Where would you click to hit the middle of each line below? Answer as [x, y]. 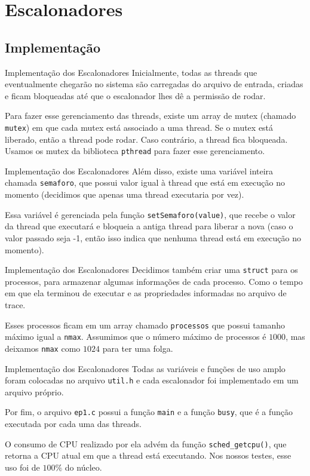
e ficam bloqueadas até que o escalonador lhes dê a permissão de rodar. [135, 95]
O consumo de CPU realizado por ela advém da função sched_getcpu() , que [146, 443]
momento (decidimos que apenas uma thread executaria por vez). [125, 194]
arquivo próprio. [34, 391]
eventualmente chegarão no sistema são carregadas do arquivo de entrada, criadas [154, 84]
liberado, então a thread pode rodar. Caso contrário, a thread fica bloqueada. [146, 139]
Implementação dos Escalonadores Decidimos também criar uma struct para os [151, 270]
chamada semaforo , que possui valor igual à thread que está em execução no [145, 182]
